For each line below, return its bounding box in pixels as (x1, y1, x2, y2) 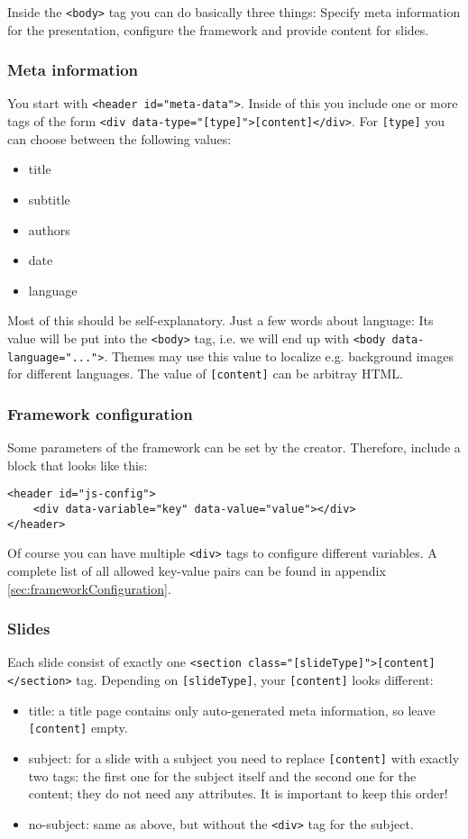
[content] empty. (28, 718, 128, 737)
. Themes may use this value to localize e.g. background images (104, 346, 454, 365)
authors (28, 220, 70, 239)
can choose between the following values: (7, 129, 232, 148)
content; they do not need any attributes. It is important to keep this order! (28, 784, 448, 803)
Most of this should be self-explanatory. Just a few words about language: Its (7, 311, 434, 330)
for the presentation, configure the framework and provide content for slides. (7, 20, 429, 39)
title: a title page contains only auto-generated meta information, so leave (28, 700, 436, 719)
